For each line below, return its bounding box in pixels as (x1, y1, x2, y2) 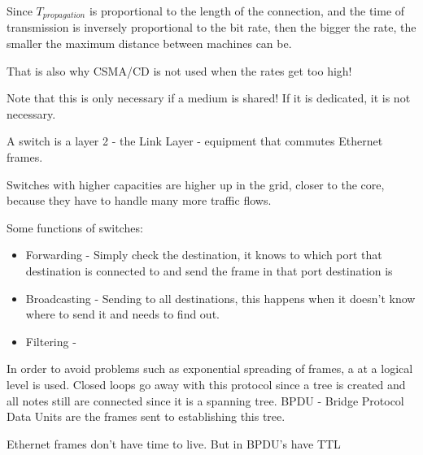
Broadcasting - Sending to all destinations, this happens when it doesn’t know (25, 289, 416, 306)
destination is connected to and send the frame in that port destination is (25, 262, 393, 279)
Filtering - (25, 332, 76, 349)
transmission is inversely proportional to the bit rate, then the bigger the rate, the (7, 19, 416, 36)
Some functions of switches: (7, 219, 143, 236)
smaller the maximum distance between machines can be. (7, 35, 292, 52)
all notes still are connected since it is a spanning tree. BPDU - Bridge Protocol (7, 392, 404, 409)
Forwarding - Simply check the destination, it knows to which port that (25, 246, 382, 263)
